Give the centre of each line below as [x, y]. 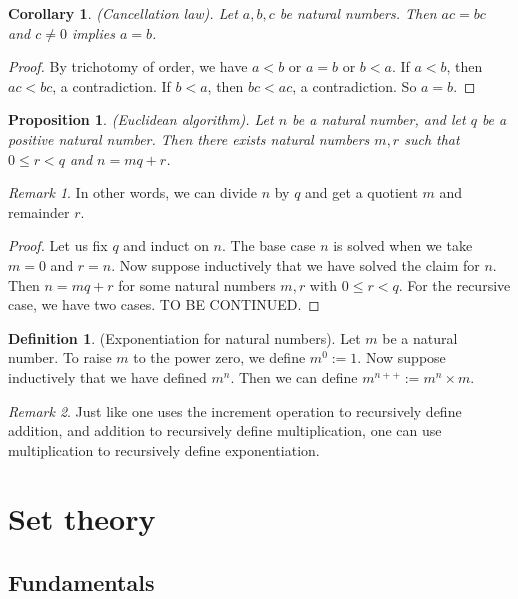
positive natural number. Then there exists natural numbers [189, 138]
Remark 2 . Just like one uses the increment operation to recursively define [235, 410]
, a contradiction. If [111, 85]
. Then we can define [294, 376]
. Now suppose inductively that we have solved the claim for [295, 264]
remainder [39, 211]
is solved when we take [403, 245]
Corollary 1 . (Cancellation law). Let [123, 13]
